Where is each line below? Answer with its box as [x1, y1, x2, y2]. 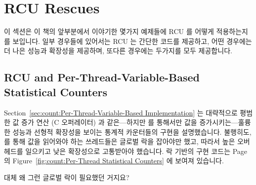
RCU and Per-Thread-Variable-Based [4, 70, 200, 85]
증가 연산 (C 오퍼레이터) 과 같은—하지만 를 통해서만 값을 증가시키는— [21, 117, 238, 127]
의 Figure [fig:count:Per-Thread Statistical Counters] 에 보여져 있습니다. [4, 155, 224, 166]
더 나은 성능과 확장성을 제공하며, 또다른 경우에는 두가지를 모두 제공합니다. [4, 45, 232, 56]
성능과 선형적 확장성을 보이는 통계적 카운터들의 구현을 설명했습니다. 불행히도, [12, 126, 252, 137]
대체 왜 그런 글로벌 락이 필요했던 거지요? [4, 172, 129, 183]
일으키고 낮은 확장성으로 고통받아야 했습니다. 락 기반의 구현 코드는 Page [25, 146, 248, 156]
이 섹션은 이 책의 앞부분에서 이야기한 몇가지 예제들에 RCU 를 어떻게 [4, 26, 214, 37]
